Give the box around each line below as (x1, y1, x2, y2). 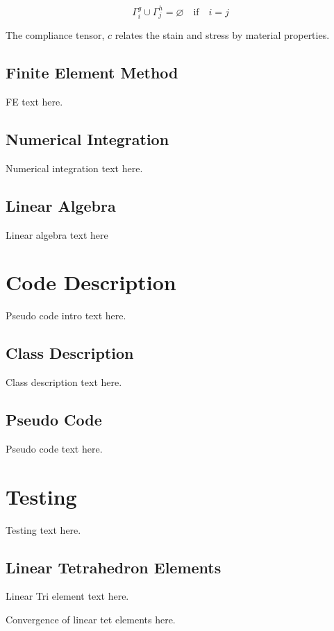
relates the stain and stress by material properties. (115, 28, 330, 42)
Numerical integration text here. (6, 160, 143, 175)
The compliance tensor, (6, 28, 105, 42)
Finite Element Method (6, 62, 178, 83)
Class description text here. (6, 375, 122, 389)
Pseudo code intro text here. (6, 308, 126, 323)
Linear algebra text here (6, 227, 108, 242)
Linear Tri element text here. (6, 589, 129, 603)
